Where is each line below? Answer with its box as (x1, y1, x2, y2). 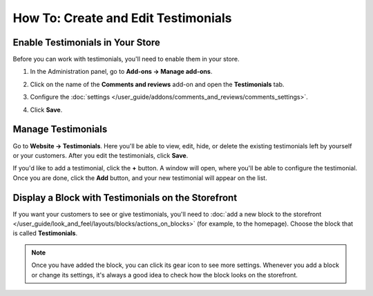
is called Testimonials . (12, 229, 78, 237)
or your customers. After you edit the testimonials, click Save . (12, 151, 189, 159)
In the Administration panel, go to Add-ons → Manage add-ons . (30, 68, 213, 76)
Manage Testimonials (12, 124, 108, 135)
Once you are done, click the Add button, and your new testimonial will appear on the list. (12, 173, 267, 182)
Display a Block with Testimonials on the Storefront (12, 192, 238, 204)
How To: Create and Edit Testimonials (12, 10, 232, 26)
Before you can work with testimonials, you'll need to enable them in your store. (12, 55, 240, 63)
